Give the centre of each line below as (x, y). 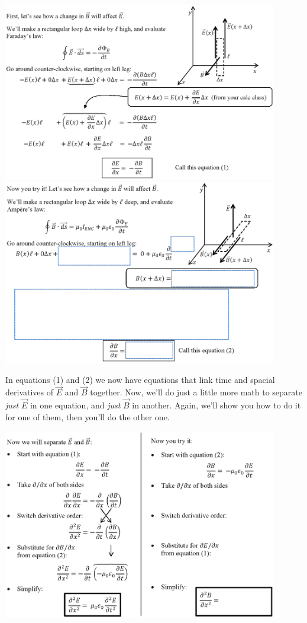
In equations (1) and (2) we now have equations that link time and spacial (140, 379)
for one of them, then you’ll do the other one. (88, 416)
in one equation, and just (75, 405)
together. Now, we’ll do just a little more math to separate (196, 392)
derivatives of (30, 392)
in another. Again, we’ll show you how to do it (216, 405)
